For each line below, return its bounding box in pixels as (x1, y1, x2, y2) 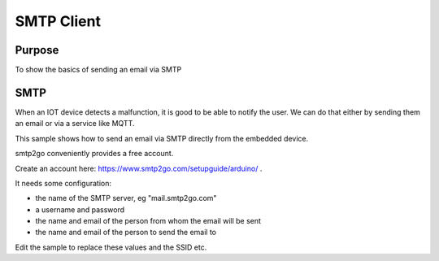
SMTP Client (15, 12, 102, 30)
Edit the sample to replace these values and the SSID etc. (15, 242, 207, 252)
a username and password (35, 204, 125, 215)
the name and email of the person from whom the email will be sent (35, 216, 262, 226)
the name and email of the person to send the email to (35, 228, 217, 237)
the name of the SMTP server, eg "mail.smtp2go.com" (35, 194, 217, 203)
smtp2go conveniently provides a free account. (15, 149, 174, 159)
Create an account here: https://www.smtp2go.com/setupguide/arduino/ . (15, 163, 263, 173)
